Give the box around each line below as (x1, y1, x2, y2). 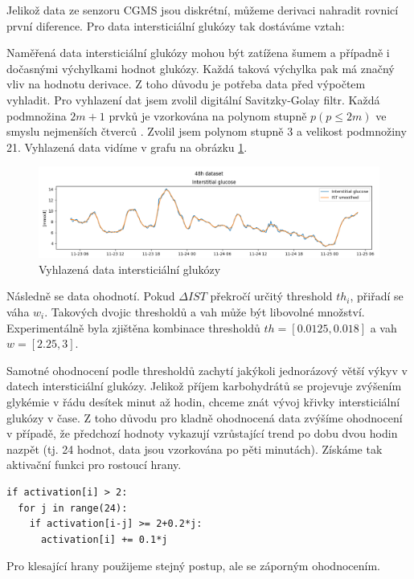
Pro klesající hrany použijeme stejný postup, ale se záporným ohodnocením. (6, 557, 380, 574)
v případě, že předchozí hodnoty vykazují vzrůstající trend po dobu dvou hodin (6, 425, 398, 442)
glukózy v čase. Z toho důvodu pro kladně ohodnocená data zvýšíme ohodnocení (6, 409, 403, 426)
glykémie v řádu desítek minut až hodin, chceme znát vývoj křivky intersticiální (6, 393, 400, 410)
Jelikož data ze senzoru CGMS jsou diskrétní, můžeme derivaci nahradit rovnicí (6, 2, 399, 18)
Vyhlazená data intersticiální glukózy (39, 260, 221, 277)
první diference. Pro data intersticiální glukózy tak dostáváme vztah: (6, 17, 345, 34)
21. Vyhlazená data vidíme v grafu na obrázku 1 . (6, 138, 248, 155)
